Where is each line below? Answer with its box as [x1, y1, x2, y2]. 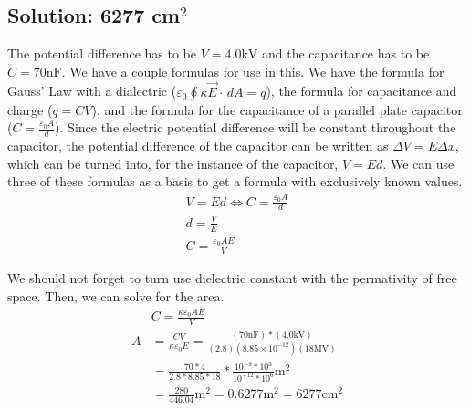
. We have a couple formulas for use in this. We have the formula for [61, 61, 444, 80]
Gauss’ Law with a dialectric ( [7, 81, 177, 100]
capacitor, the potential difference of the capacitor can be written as [7, 136, 389, 155]
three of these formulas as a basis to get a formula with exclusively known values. [7, 172, 463, 191]
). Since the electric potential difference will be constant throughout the [55, 118, 456, 137]
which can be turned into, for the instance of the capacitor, [7, 153, 339, 173]
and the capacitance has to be [261, 44, 430, 63]
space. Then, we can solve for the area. [7, 286, 225, 305]
